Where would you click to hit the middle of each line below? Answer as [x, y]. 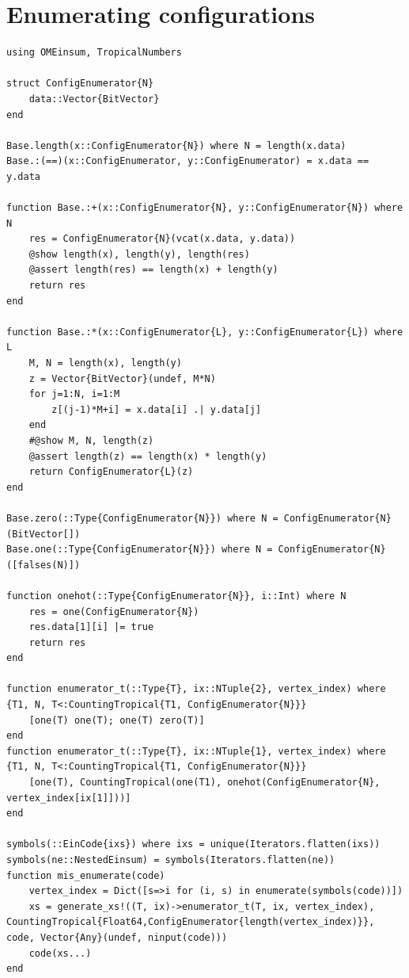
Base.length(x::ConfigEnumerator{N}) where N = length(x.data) [176, 145]
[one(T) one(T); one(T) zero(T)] [117, 720]
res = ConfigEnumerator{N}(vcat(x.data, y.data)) [162, 239]
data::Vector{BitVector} [94, 99]
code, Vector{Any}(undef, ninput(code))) [117, 937]
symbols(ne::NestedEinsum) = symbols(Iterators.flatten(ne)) [171, 860]
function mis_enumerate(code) [86, 875]
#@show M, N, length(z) [91, 440]
